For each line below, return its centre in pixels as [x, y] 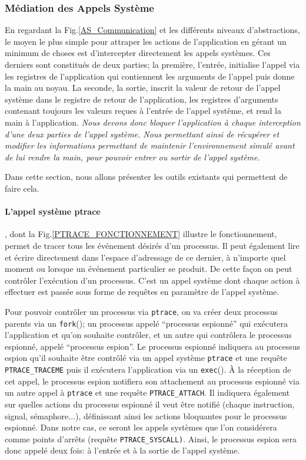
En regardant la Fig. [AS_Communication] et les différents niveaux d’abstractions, [152, 30]
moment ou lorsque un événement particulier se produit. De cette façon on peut [149, 269]
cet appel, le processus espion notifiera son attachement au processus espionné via [152, 381]
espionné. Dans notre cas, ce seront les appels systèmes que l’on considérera [141, 427]
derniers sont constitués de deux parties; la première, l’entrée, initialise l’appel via [152, 64]
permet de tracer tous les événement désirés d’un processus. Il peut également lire [152, 245]
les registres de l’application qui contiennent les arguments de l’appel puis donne [150, 76]
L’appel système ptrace [53, 211]
